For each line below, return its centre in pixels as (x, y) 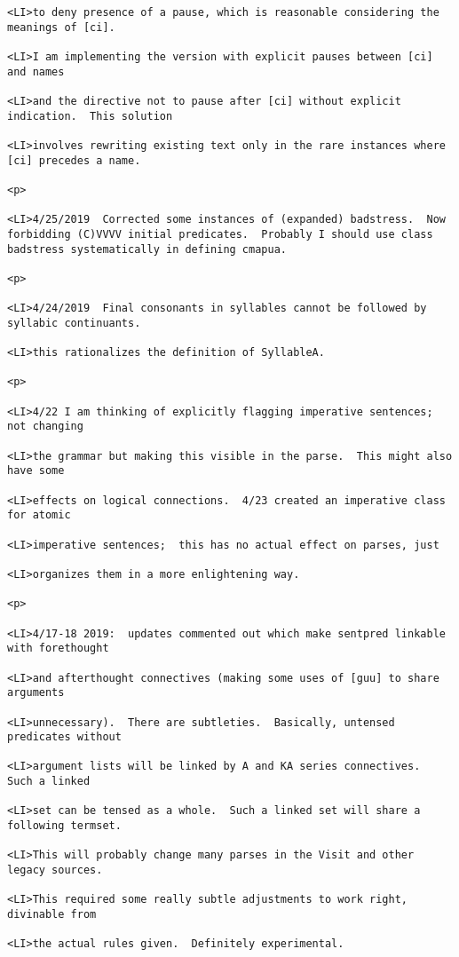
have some (36, 471)
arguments (36, 693)
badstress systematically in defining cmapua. (147, 249)
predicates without (64, 737)
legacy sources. (55, 870)
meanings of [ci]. (61, 27)
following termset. (64, 826)
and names (36, 71)
